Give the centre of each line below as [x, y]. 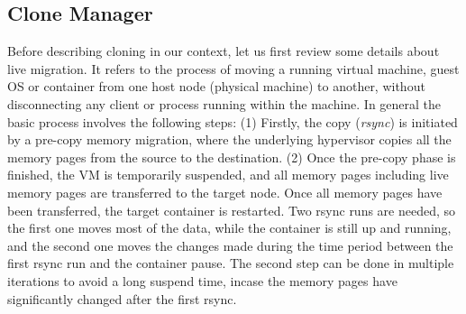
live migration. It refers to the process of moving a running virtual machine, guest [233, 68]
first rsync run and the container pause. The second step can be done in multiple [231, 263]
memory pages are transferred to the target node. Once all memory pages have [225, 192]
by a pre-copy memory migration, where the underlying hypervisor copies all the [229, 139]
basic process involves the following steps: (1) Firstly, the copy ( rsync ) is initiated [233, 121]
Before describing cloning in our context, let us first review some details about [224, 51]
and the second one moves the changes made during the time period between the [230, 245]
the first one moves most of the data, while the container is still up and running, [229, 228]
